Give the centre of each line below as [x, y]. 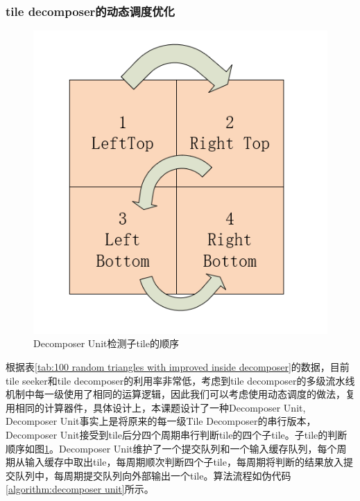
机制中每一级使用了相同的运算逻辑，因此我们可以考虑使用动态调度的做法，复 [180, 394]
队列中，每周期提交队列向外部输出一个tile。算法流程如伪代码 [153, 475]
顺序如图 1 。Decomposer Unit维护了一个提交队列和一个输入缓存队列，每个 [171, 448]
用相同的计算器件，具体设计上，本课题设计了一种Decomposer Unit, [156, 407]
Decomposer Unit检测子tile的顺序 [106, 343]
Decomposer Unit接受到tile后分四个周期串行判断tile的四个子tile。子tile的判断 [177, 434]
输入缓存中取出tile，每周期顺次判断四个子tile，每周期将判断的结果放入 [184, 462]
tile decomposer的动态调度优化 [90, 11]
